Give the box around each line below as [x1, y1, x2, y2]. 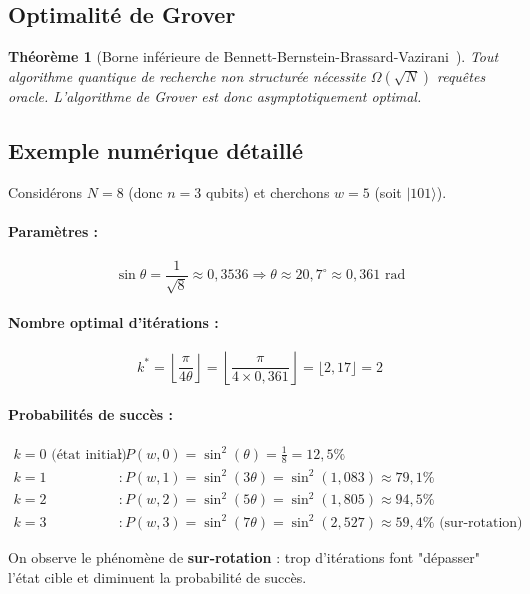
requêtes [436, 65, 486, 86]
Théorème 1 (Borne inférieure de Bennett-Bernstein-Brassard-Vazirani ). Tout [8, 46, 499, 67]
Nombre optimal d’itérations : [8, 312, 219, 333]
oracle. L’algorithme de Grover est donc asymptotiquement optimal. [8, 85, 422, 106]
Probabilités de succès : [8, 403, 174, 424]
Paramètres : [8, 220, 99, 241]
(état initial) [51, 447, 127, 462]
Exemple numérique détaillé [8, 134, 304, 165]
